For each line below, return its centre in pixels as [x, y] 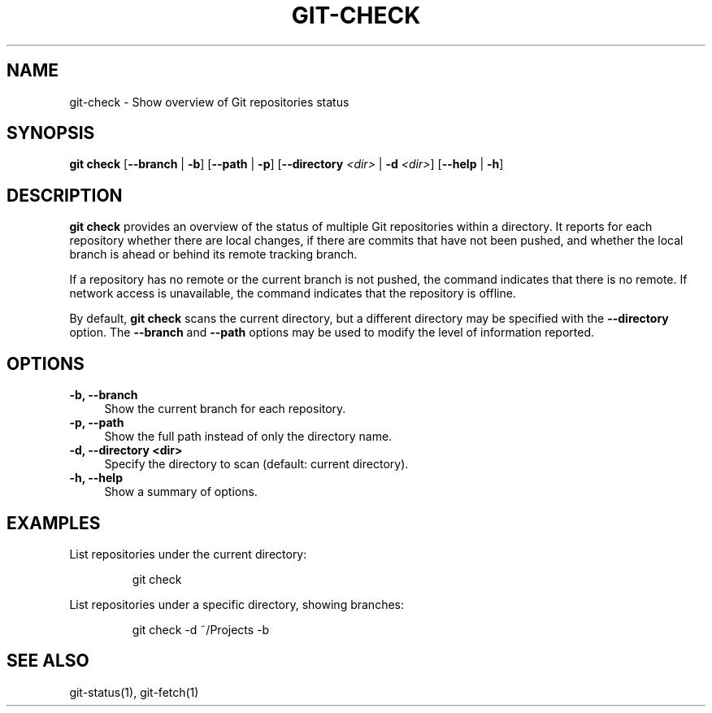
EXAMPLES [54, 523]
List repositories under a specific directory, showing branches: [237, 604]
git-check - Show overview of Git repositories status [209, 102]
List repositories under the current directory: [188, 554]
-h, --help [96, 478]
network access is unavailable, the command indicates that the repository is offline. [293, 293]
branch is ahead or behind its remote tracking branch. [213, 254]
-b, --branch [104, 395]
